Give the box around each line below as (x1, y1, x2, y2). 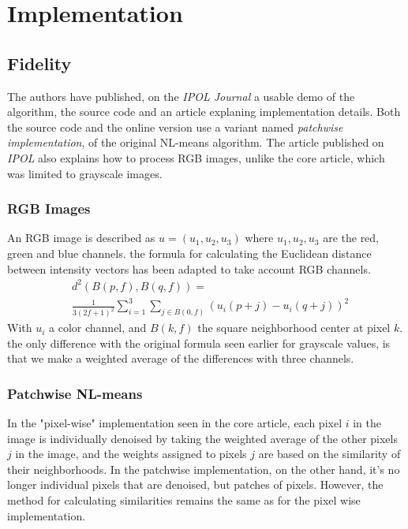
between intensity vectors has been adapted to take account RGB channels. (7, 260, 371, 277)
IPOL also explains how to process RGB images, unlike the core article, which (7, 149, 385, 166)
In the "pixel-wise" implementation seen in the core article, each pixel (7, 415, 342, 431)
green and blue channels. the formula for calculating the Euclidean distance (7, 244, 372, 261)
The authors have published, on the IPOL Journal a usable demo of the (7, 88, 355, 104)
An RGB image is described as (7, 229, 155, 246)
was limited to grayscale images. (7, 165, 163, 181)
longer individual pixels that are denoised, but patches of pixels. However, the (7, 476, 384, 493)
